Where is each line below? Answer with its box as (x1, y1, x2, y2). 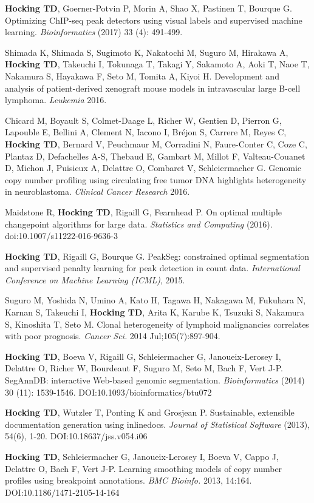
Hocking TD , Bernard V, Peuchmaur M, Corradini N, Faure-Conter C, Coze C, (5, 137, 307, 150)
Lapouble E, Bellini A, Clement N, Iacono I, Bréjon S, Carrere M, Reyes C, (5, 126, 287, 138)
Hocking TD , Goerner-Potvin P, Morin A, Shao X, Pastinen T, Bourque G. (5, 2, 292, 14)
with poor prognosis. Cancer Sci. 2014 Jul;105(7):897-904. (5, 329, 220, 342)
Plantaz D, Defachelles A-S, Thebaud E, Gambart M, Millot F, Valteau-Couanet (5, 149, 305, 162)
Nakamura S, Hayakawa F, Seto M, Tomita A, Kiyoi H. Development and (5, 69, 279, 82)
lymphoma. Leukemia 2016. (5, 93, 107, 106)
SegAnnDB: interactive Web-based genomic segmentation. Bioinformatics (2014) (5, 374, 305, 387)
